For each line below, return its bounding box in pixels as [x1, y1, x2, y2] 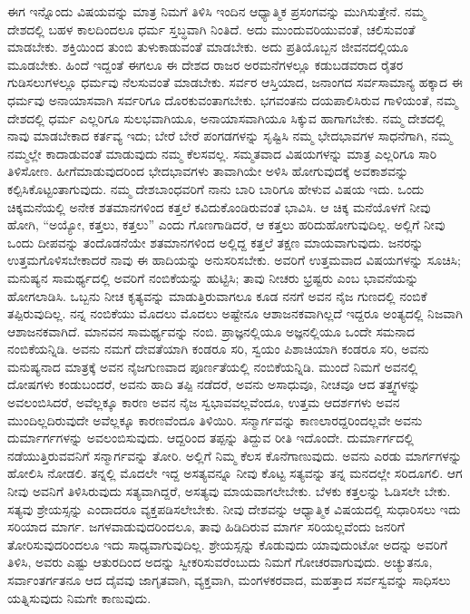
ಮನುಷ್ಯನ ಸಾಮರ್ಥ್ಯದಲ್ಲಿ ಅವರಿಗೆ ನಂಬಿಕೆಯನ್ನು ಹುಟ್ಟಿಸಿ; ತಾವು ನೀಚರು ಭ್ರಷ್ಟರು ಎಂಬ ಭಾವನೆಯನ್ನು [7, 268, 419, 287]
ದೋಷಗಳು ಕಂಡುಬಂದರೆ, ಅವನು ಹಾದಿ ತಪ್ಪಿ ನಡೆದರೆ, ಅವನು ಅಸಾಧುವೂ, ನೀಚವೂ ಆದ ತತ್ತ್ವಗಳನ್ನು [7, 375, 421, 394]
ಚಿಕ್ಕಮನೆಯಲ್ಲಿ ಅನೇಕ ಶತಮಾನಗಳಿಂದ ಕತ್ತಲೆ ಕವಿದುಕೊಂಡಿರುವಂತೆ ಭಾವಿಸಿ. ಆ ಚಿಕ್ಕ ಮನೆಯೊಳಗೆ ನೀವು [7, 197, 431, 216]
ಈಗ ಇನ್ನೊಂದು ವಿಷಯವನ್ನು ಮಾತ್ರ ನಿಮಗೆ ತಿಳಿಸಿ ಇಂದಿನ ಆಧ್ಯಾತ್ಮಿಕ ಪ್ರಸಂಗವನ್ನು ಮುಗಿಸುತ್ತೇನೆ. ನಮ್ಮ [7, 2, 426, 20]
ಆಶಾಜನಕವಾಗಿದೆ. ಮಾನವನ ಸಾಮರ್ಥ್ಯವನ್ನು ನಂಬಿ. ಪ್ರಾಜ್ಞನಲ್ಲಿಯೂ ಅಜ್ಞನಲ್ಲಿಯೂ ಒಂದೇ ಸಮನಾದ [7, 321, 415, 340]
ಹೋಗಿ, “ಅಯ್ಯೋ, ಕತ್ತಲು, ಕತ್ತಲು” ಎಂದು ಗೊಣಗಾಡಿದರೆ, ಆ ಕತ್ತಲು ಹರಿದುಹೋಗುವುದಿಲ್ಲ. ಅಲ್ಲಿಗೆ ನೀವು [7, 215, 446, 234]
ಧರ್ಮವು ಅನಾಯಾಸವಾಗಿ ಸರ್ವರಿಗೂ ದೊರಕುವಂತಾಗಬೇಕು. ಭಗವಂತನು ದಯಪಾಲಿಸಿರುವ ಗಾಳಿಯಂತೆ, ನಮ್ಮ [7, 90, 458, 109]
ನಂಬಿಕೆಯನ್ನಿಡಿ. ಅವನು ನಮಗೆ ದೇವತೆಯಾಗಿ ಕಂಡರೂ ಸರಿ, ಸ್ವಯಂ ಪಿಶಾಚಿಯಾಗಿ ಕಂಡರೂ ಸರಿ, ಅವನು [7, 339, 429, 358]
